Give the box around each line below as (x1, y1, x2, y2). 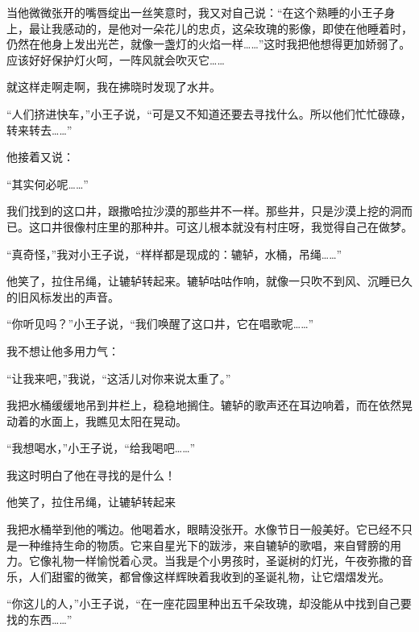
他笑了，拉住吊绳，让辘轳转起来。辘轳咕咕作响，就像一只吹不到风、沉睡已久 (6, 272, 413, 289)
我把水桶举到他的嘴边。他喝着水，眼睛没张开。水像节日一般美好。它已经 (6, 521, 390, 538)
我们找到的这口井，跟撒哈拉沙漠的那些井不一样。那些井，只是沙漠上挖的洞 (6, 202, 401, 219)
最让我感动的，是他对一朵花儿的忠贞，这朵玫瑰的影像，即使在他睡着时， (28, 19, 413, 36)
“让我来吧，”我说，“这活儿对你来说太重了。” (6, 369, 231, 386)
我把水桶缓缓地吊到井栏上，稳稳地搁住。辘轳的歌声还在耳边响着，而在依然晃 (6, 397, 413, 414)
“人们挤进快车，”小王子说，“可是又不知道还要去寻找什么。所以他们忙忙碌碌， (6, 105, 412, 122)
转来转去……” (6, 121, 73, 138)
